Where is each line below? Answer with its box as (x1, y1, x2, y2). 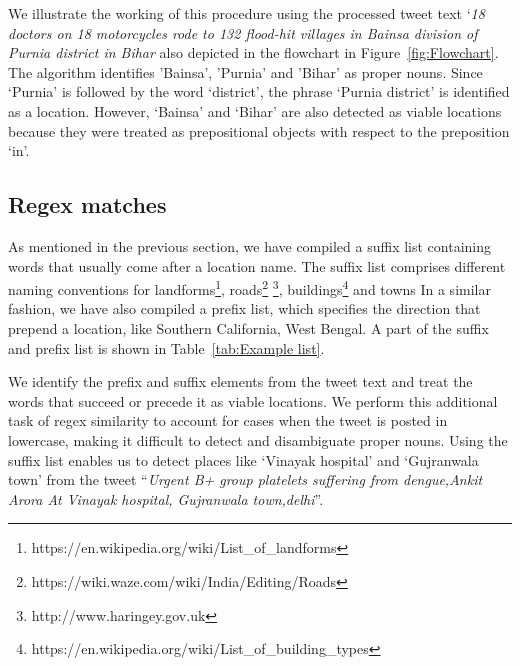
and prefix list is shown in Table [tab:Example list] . (8, 337, 325, 358)
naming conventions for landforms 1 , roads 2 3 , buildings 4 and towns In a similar (8, 276, 491, 299)
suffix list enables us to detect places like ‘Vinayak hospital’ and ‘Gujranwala (8, 449, 479, 470)
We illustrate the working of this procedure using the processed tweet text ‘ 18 (8, 3, 485, 23)
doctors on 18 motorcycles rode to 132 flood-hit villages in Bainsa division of (8, 22, 478, 43)
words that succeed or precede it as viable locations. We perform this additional (8, 390, 498, 411)
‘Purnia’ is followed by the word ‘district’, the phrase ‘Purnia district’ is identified (8, 81, 510, 102)
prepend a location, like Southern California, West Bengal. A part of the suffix (8, 317, 489, 338)
